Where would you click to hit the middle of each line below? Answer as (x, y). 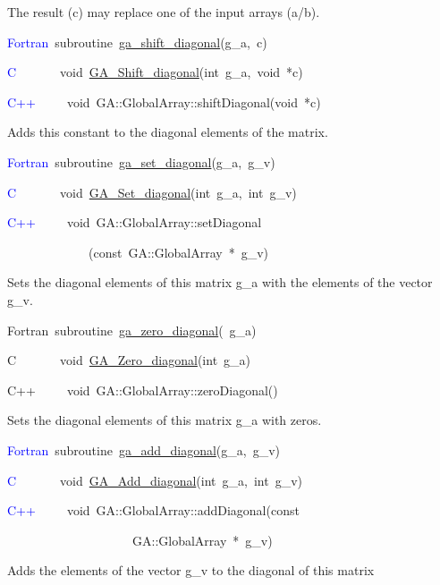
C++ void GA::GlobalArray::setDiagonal (135, 222)
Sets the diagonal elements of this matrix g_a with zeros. (165, 420)
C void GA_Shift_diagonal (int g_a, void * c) (155, 72)
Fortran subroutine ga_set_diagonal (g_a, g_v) (141, 161)
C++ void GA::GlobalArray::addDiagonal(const (153, 510)
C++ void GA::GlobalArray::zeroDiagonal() (143, 390)
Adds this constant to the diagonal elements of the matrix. (168, 132)
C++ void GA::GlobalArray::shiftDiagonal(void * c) (164, 102)
